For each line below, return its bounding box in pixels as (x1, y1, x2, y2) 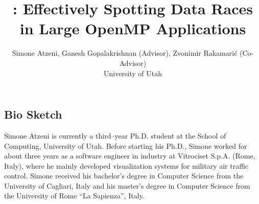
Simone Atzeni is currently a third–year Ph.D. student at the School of (4, 130, 226, 141)
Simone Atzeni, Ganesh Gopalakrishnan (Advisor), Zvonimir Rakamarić (12, 48, 238, 58)
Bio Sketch (4, 106, 62, 122)
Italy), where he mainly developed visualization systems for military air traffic (4, 160, 249, 171)
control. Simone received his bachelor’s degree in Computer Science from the (4, 170, 244, 181)
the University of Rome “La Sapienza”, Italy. (4, 190, 145, 201)
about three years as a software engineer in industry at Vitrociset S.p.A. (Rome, (4, 150, 255, 161)
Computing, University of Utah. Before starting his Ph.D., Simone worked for (4, 140, 247, 151)
